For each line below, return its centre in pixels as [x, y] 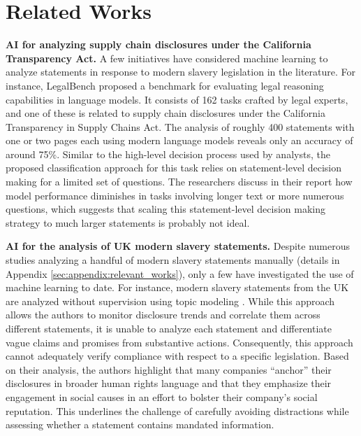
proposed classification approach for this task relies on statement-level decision [174, 168]
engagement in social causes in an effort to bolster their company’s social [162, 396]
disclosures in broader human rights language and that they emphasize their [169, 383]
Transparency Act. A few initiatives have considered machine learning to [167, 58]
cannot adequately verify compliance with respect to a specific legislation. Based [177, 356]
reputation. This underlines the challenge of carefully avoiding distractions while [177, 410]
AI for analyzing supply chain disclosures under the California [159, 44]
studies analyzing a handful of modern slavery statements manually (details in [173, 260]
